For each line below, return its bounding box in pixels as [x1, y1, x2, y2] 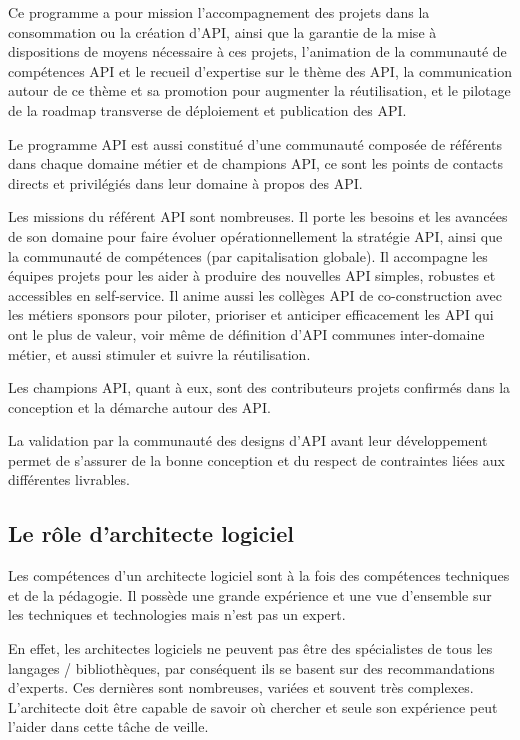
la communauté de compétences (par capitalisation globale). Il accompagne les [8, 245, 488, 266]
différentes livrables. [8, 469, 130, 490]
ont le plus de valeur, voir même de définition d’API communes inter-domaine [8, 323, 485, 344]
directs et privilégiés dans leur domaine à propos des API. [8, 172, 363, 193]
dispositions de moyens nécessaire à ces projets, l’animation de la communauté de [8, 41, 507, 62]
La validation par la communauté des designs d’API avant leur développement [8, 430, 488, 451]
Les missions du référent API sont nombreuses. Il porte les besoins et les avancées [8, 206, 508, 227]
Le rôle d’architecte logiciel [8, 518, 294, 549]
